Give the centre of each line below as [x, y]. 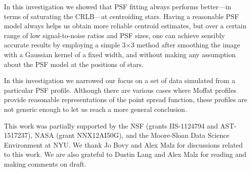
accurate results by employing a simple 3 [65, 45]
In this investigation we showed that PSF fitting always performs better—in [118, 6]
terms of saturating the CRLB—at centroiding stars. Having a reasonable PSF [122, 16]
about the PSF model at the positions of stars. [74, 64]
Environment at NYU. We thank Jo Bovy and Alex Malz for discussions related [124, 144]
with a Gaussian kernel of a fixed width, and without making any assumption [120, 54]
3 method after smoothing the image [186, 45]
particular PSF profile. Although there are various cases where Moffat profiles [120, 90]
